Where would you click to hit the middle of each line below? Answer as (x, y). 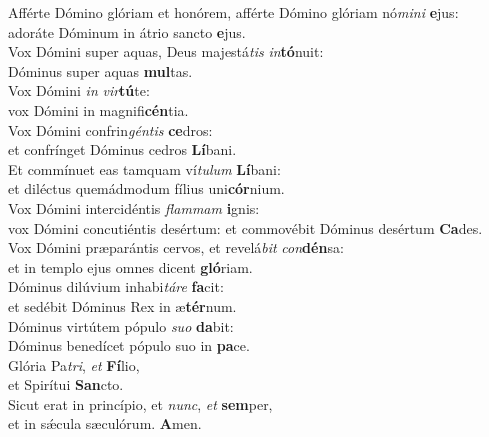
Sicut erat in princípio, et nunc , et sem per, (140, 403)
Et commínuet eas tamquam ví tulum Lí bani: (144, 168)
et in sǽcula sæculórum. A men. (105, 423)
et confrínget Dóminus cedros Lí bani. (122, 149)
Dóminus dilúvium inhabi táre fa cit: (116, 286)
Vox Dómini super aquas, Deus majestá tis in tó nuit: (166, 51)
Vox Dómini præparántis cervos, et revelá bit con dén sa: (176, 247)
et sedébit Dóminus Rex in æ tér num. (122, 305)
